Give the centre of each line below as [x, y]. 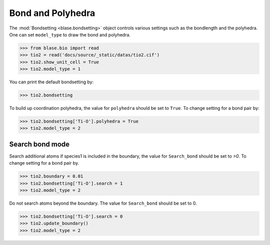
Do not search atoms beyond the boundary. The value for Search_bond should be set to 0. [103, 203]
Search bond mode [39, 144]
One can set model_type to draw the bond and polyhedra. [70, 34]
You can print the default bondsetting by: [51, 82]
